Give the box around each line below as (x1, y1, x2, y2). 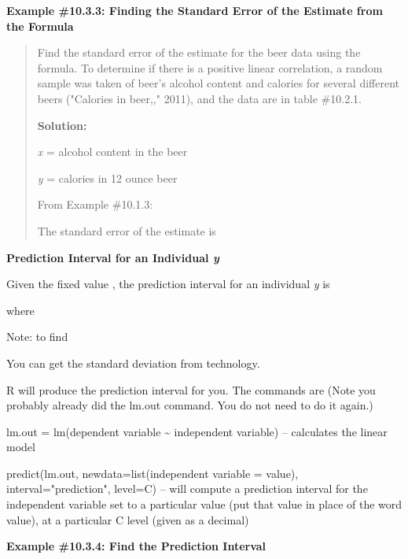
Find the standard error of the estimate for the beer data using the (37, 44, 361, 61)
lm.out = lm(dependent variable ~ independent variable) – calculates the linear (6, 423, 388, 439)
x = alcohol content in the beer (37, 143, 188, 160)
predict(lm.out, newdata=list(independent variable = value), (6, 465, 299, 481)
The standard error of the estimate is (37, 222, 216, 239)
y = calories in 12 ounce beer (37, 169, 178, 186)
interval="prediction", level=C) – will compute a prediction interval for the (6, 480, 368, 497)
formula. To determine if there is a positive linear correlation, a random (37, 59, 383, 76)
